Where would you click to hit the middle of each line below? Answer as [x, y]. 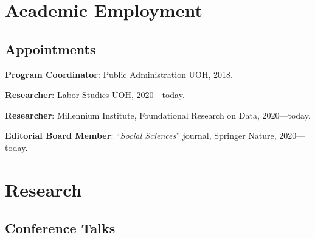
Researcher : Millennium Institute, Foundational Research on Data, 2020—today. [158, 115]
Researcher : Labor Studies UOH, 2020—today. [95, 95]
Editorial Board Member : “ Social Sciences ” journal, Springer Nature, [141, 135]
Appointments [50, 48]
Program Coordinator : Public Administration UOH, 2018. [119, 74]
